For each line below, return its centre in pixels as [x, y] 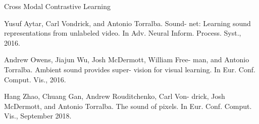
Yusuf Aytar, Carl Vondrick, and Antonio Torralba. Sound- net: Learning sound [127, 23]
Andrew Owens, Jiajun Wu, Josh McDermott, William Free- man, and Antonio [127, 59]
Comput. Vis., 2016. [35, 79]
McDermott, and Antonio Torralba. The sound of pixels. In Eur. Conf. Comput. [128, 106]
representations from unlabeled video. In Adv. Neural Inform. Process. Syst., [123, 33]
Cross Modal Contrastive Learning [57, 6]
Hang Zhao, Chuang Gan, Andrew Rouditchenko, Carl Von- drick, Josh [115, 96]
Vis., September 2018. [38, 116]
